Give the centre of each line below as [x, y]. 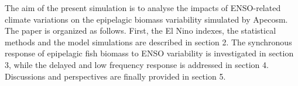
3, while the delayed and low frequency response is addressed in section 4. [137, 64]
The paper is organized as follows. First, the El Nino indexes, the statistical [141, 31]
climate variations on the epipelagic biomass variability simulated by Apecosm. [146, 19]
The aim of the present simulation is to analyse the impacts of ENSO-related [143, 8]
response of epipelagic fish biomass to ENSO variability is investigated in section [149, 53]
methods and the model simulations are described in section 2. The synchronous [148, 42]
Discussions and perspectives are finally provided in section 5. [115, 76]
